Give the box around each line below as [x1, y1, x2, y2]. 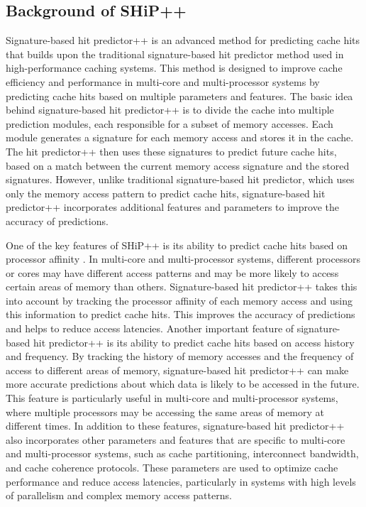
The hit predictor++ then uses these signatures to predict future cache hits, [6, 143, 337, 158]
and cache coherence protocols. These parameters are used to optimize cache [6, 460, 338, 475]
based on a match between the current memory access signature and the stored [6, 158, 350, 173]
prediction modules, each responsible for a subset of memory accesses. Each [6, 116, 333, 131]
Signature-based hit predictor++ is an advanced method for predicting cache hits [6, 33, 360, 48]
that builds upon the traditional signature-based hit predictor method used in [6, 46, 344, 61]
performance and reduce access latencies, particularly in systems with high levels [6, 474, 356, 489]
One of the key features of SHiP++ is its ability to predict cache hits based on [6, 237, 348, 252]
